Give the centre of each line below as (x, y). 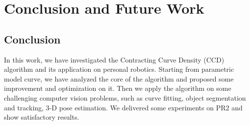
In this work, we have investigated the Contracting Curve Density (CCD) (114, 59)
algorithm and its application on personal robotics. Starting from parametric (119, 69)
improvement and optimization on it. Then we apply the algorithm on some (118, 88)
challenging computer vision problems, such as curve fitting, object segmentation (125, 97)
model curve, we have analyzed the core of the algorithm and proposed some (119, 78)
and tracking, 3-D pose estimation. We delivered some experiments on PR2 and (123, 107)
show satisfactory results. (42, 117)
